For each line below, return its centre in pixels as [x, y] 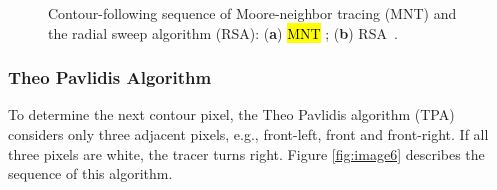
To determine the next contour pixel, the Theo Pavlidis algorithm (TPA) [231, 114]
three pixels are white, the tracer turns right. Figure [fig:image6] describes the [246, 153]
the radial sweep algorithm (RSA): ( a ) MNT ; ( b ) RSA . [223, 32]
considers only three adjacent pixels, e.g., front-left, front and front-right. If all [248, 134]
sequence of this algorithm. [90, 173]
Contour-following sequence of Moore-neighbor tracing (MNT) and [252, 13]
